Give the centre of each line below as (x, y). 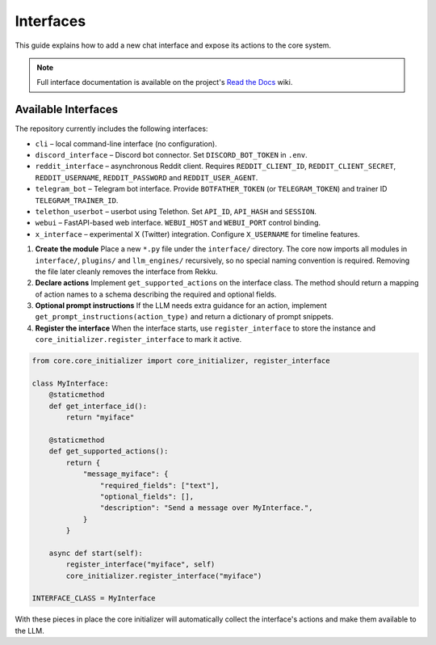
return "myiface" (100, 417)
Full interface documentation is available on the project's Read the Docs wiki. (165, 82)
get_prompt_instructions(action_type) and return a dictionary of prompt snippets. (184, 317)
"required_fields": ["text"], (159, 485)
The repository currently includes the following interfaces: (111, 129)
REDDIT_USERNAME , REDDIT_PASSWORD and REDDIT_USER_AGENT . (147, 177)
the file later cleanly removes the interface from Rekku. (126, 272)
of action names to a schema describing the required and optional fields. (156, 294)
